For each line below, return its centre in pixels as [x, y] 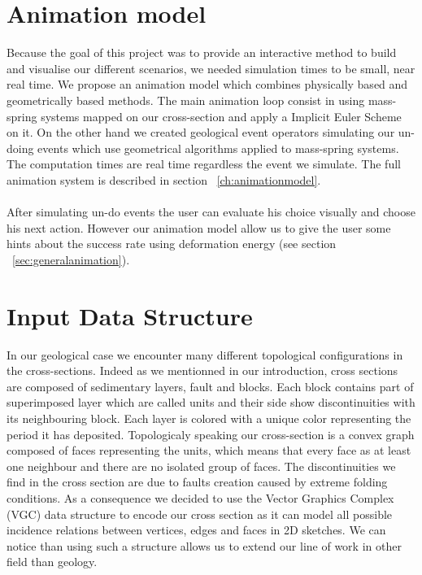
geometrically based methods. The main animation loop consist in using [186, 100]
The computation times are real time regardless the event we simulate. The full [204, 164]
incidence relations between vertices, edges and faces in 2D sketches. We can [196, 530]
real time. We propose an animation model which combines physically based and [207, 84]
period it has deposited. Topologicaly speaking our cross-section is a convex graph [211, 434]
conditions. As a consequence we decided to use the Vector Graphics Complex [200, 497]
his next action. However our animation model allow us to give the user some [199, 227]
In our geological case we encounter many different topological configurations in [205, 354]
